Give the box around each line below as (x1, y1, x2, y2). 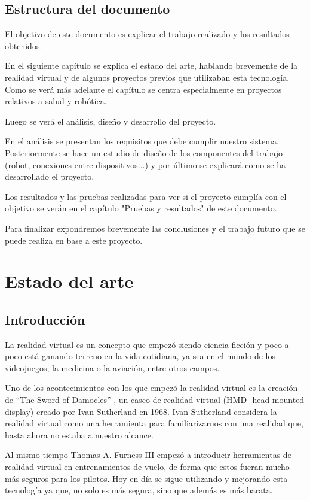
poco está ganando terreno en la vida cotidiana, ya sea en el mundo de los (5, 350, 275, 362)
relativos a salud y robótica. (5, 95, 107, 107)
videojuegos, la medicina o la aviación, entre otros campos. (5, 361, 220, 374)
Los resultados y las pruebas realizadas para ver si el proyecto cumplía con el (5, 190, 287, 202)
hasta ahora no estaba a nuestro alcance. (5, 428, 154, 441)
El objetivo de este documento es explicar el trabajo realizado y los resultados (5, 28, 290, 40)
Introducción (5, 310, 85, 328)
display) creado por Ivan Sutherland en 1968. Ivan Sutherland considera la (5, 405, 277, 417)
